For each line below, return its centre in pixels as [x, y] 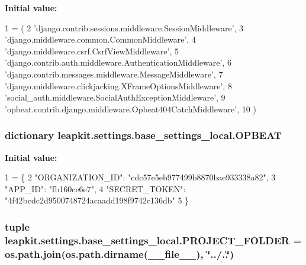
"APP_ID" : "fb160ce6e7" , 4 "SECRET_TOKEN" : [95, 188]
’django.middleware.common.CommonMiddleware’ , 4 [100, 39]
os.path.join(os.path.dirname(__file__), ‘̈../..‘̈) [120, 253]
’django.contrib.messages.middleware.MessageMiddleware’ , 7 [114, 74]
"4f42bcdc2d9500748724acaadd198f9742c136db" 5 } [97, 200]
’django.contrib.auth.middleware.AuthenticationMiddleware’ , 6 [118, 62]
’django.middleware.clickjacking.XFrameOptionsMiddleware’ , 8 [118, 85]
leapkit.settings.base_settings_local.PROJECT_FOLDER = [154, 240]
